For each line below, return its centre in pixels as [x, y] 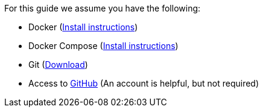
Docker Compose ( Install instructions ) [103, 46]
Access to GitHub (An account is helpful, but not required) [144, 83]
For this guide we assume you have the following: [103, 8]
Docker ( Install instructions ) [83, 27]
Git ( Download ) [58, 64]
